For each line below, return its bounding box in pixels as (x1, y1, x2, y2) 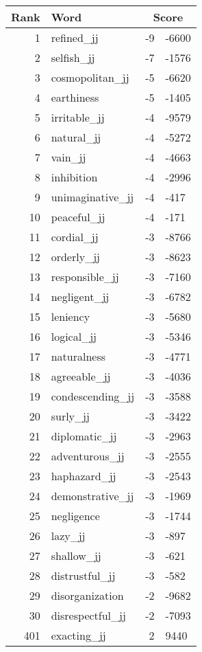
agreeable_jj (51, 368, 111, 384)
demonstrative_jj (51, 488, 134, 504)
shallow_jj (51, 548, 101, 563)
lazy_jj (51, 528, 86, 543)
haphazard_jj (51, 468, 116, 484)
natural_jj (51, 129, 101, 145)
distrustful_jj (51, 567, 116, 583)
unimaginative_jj (51, 189, 134, 205)
